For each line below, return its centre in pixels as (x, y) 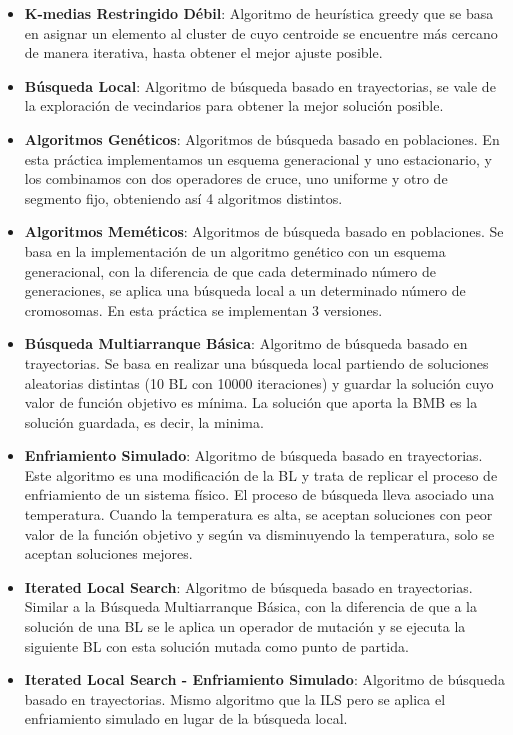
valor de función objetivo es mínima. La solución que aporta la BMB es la (251, 402)
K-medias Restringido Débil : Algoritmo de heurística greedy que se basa (259, 13)
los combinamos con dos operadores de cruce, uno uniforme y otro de (236, 178)
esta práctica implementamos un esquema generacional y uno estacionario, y (258, 158)
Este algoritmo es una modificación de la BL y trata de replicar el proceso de (261, 474)
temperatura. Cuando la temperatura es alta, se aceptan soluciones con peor (258, 514)
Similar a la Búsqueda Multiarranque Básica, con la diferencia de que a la (251, 606)
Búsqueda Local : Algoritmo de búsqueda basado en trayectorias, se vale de (260, 85)
